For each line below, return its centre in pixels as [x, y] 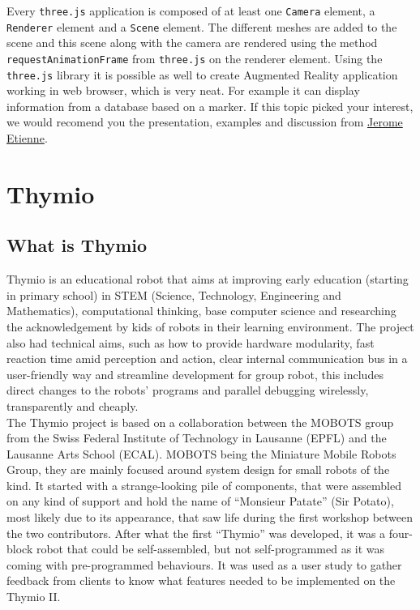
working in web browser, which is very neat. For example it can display [183, 90]
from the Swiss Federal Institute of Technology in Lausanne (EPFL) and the [197, 438]
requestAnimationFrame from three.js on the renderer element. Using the [195, 58]
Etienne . [27, 138]
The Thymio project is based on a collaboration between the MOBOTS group [200, 422]
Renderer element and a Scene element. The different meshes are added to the [202, 26]
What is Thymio [77, 245]
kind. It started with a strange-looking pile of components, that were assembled [204, 485]
